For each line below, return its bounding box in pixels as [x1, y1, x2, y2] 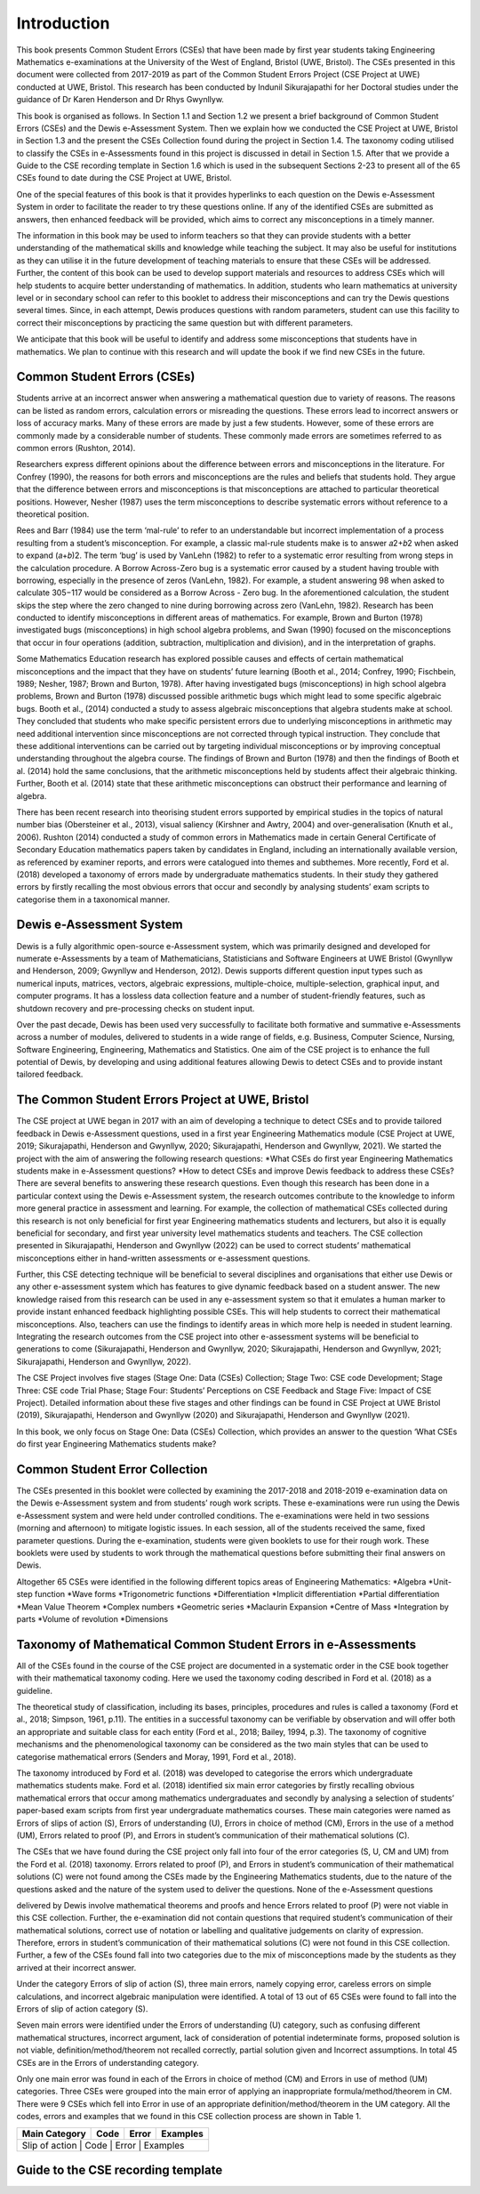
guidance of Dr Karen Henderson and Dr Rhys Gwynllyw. [16, 94, 224, 105]
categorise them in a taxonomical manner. [16, 894, 171, 905]
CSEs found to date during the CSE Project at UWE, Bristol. [16, 173, 232, 183]
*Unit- [428, 1576, 452, 1587]
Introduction [16, 13, 110, 33]
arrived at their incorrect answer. [16, 1962, 137, 1972]
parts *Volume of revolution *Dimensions [16, 1613, 169, 1624]
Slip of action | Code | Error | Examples [21, 2139, 185, 2151]
